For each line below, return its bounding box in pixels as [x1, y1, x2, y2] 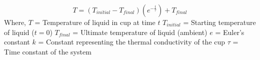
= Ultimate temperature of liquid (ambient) [72, 26, 207, 37]
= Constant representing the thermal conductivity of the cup [38, 36, 225, 47]
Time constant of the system [4, 46, 91, 56]
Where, [4, 16, 26, 27]
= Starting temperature [183, 16, 256, 27]
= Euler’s [215, 26, 244, 37]
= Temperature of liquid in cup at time [34, 16, 155, 27]
